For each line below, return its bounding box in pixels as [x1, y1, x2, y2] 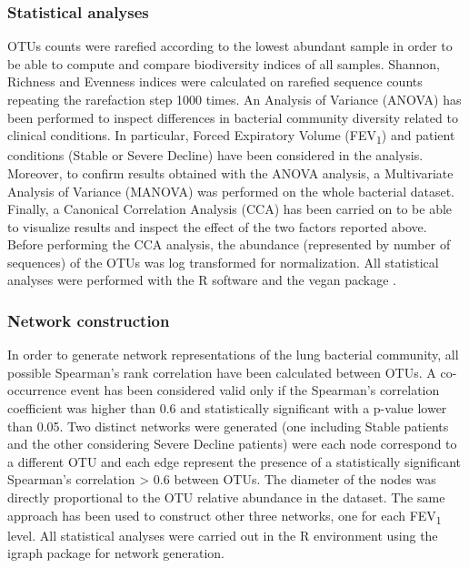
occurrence [7, 380, 67, 400]
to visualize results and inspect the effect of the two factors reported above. [7, 217, 427, 236]
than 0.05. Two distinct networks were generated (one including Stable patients [7, 416, 449, 435]
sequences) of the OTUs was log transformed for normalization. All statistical [7, 252, 439, 271]
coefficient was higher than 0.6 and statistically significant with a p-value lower [7, 399, 447, 418]
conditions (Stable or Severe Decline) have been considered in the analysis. [7, 146, 424, 165]
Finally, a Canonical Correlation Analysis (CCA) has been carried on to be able [7, 199, 453, 218]
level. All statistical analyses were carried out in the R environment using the [7, 525, 438, 544]
